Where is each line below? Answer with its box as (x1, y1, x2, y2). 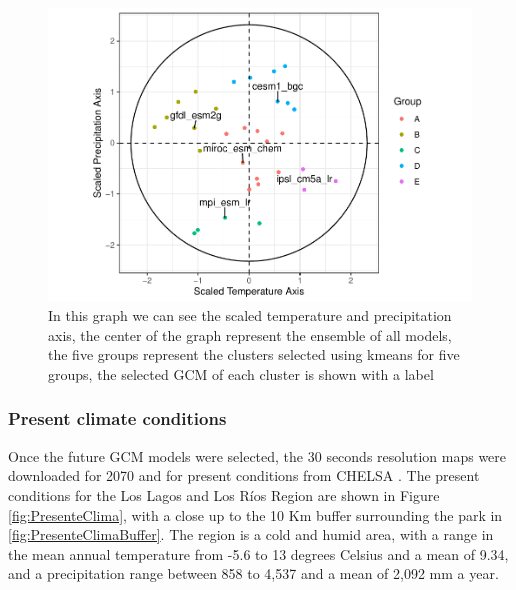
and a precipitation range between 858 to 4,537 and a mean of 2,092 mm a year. (8, 563, 499, 584)
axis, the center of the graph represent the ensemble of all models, (48, 324, 452, 345)
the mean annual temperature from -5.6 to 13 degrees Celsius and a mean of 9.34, (8, 543, 509, 564)
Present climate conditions (8, 406, 227, 431)
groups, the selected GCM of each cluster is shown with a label (48, 363, 434, 384)
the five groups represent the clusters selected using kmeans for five (48, 344, 460, 365)
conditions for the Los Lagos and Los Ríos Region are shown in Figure (8, 484, 440, 505)
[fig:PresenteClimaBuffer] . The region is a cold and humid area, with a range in (8, 524, 494, 545)
